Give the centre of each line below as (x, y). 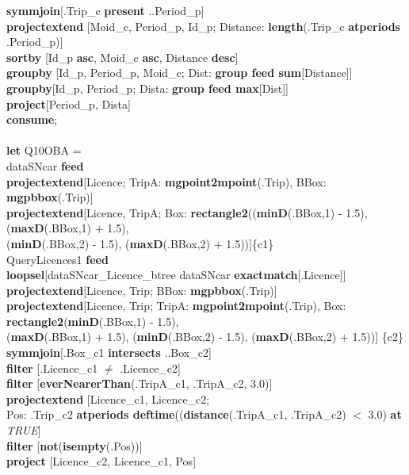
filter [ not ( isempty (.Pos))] (75, 445)
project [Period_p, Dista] (69, 103)
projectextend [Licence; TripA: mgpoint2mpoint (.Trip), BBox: (166, 181)
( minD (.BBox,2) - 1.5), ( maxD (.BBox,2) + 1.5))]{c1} (140, 243)
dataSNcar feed (45, 165)
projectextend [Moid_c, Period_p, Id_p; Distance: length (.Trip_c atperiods (203, 26)
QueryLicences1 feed (57, 259)
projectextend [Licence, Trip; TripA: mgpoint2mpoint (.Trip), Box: (176, 306)
